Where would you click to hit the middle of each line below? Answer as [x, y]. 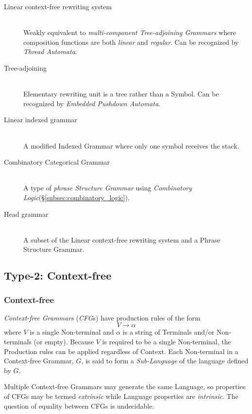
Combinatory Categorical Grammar [57, 162]
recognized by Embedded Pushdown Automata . [92, 103]
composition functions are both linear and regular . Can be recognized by [131, 42]
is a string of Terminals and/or [168, 332]
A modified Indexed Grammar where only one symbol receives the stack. [131, 145]
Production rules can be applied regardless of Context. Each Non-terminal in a [121, 351]
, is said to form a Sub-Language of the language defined [165, 361]
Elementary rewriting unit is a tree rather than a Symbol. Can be [121, 94]
